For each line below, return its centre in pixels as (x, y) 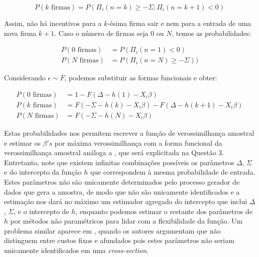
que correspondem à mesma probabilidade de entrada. (173, 172)
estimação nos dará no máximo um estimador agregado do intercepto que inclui (126, 201)
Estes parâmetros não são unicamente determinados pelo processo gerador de (122, 181)
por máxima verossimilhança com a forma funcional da (138, 142)
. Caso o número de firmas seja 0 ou (109, 33)
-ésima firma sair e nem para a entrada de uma (179, 23)
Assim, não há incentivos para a (53, 23)
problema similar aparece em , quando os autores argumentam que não (113, 230)
